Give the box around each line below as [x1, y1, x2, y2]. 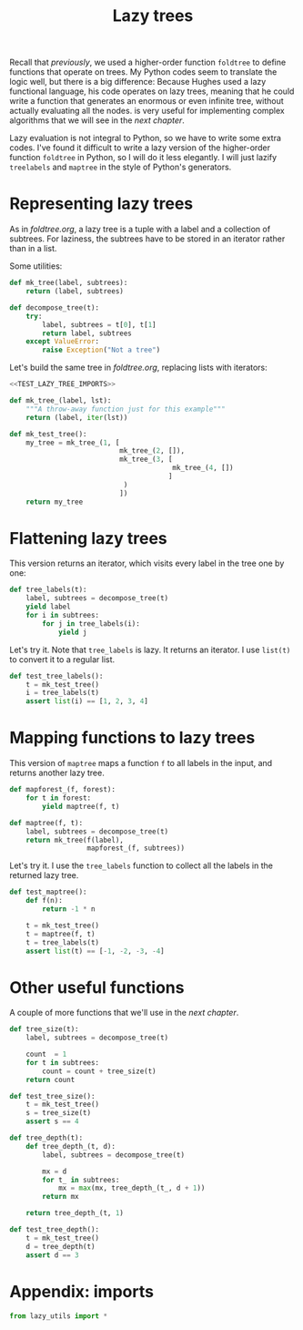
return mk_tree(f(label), [25, 835, 125, 844]
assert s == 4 [25, 1117, 79, 1126]
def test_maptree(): [9, 887, 88, 897]
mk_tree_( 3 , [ [119, 455, 173, 465]
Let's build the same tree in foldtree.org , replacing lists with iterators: [9, 362, 268, 373]
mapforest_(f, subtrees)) [86, 844, 185, 853]
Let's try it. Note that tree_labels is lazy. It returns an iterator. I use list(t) [9, 644, 291, 655]
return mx [42, 1192, 79, 1202]
